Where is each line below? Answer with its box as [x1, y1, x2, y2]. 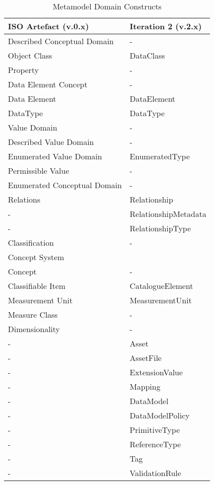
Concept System [8, 251, 64, 263]
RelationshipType [129, 222, 191, 234]
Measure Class [8, 309, 58, 320]
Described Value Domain [8, 136, 94, 147]
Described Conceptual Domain [8, 35, 114, 47]
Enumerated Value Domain [8, 150, 102, 162]
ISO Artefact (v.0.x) [8, 20, 89, 32]
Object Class [8, 50, 53, 61]
